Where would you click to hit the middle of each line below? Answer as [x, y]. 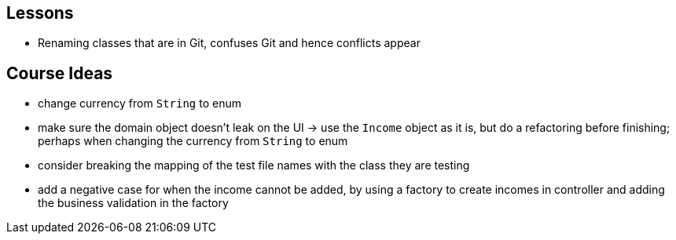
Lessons [40, 13]
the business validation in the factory [133, 203]
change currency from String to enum [140, 104]
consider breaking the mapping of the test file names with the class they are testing [254, 165]
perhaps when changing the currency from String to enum [193, 141]
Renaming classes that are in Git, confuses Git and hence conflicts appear [229, 43]
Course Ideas [60, 73]
